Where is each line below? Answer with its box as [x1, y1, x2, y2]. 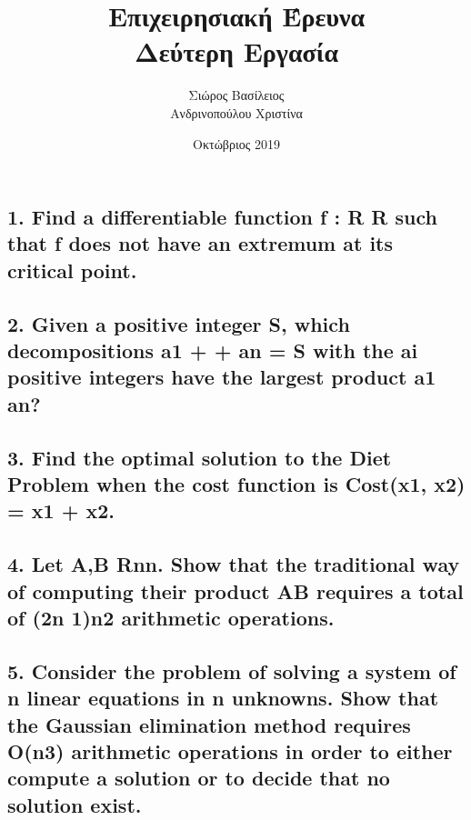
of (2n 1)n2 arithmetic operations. [7, 603, 335, 631]
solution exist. [7, 790, 142, 818]
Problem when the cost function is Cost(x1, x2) [7, 470, 466, 497]
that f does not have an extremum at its [7, 229, 394, 257]
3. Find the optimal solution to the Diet [7, 443, 392, 471]
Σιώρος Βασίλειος [188, 85, 285, 105]
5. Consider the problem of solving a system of [7, 656, 456, 685]
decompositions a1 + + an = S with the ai [7, 336, 418, 365]
